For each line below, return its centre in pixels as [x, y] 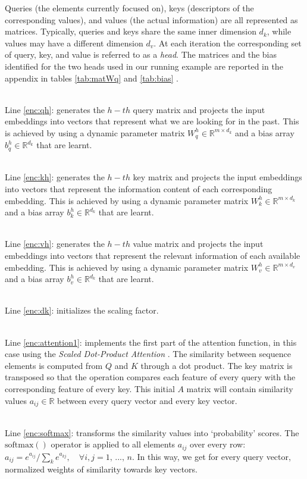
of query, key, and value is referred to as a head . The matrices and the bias [141, 54]
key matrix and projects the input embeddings [217, 177]
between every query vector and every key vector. [147, 400]
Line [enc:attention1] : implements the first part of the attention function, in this [151, 342]
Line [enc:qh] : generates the [55, 109]
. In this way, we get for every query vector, [211, 456]
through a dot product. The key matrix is [217, 365]
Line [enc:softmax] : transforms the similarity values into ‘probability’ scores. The [152, 432]
